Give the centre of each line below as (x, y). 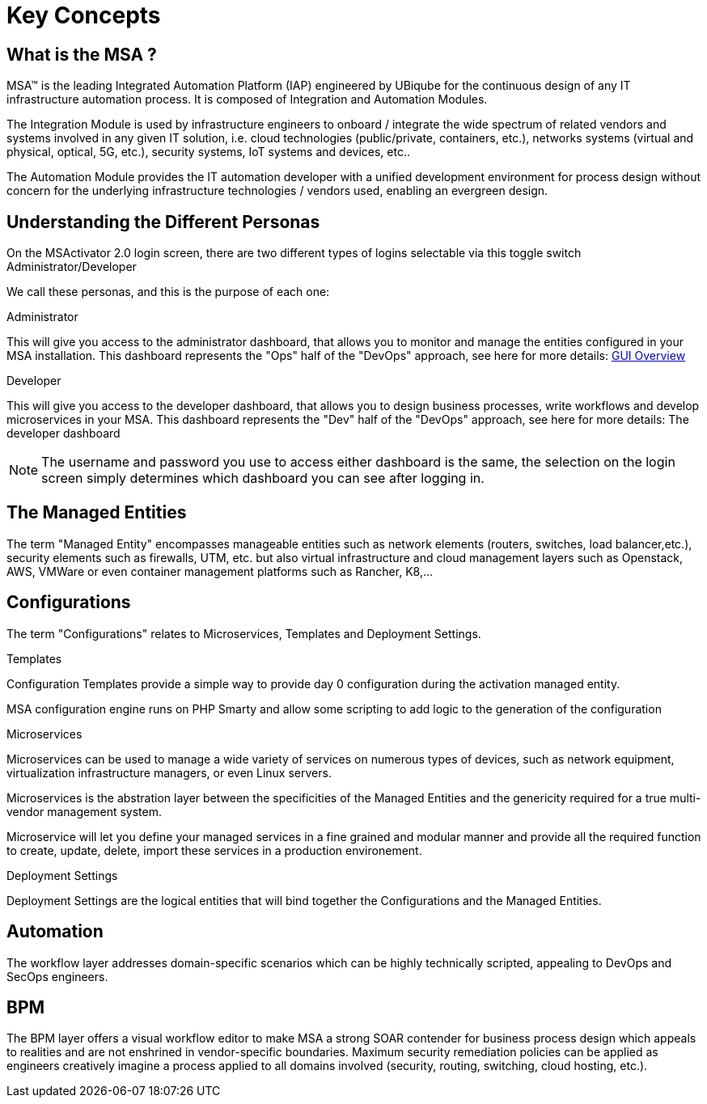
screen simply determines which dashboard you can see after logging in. (263, 478)
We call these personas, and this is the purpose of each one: (168, 292)
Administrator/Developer (72, 267)
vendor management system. (84, 811)
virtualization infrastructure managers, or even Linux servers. (169, 772)
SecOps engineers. (57, 976)
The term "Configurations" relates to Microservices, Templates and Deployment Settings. (244, 633)
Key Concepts (84, 15)
